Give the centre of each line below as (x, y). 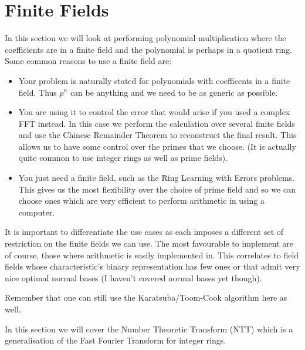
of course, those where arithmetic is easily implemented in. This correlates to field (152, 255)
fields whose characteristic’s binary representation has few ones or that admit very (152, 266)
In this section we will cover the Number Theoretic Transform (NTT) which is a (149, 329)
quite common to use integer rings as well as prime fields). (123, 158)
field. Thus (38, 92)
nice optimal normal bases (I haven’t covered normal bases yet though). (133, 277)
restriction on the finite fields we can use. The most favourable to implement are (149, 243)
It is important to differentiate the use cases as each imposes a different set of (144, 232)
